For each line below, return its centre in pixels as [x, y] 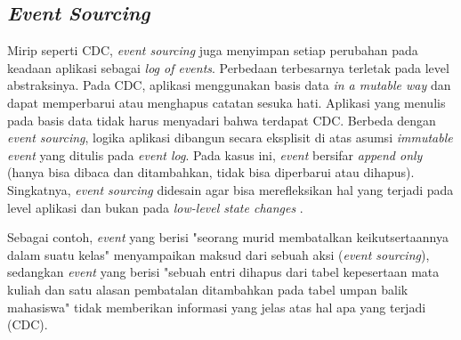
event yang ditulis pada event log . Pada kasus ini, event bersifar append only [215, 154]
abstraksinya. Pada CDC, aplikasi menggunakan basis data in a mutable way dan [229, 85]
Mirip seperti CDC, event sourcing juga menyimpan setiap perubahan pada [213, 50]
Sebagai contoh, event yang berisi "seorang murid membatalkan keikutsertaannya [228, 237]
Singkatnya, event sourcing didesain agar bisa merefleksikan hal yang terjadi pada [230, 189]
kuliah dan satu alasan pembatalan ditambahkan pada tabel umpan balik [208, 289]
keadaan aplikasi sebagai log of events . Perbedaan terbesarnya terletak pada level [228, 67]
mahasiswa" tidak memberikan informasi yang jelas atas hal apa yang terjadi [217, 307]
